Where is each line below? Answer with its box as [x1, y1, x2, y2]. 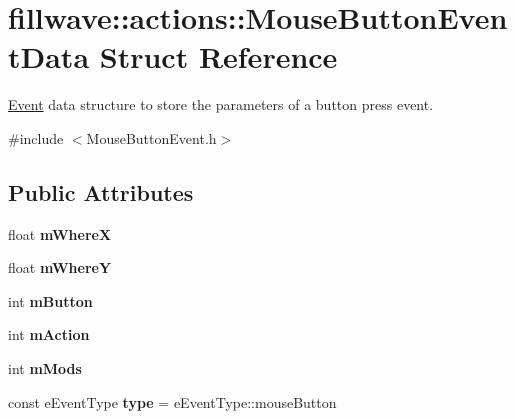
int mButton [8, 290, 93, 311]
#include [8, 127, 64, 148]
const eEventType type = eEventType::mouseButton [8, 391, 337, 412]
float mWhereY [8, 257, 112, 278]
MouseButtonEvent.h [86, 127, 217, 148]
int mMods [8, 358, 82, 379]
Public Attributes [8, 176, 194, 207]
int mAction [8, 324, 90, 345]
